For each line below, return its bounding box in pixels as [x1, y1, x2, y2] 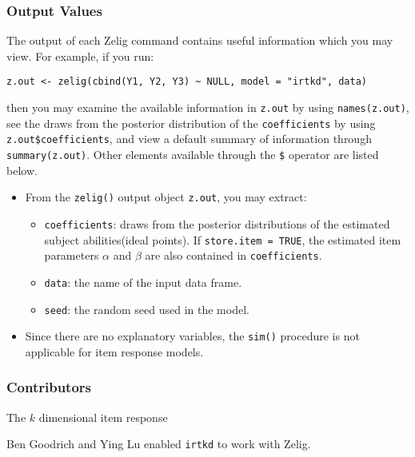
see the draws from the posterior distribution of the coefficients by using [6, 114, 376, 131]
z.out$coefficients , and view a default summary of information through [6, 130, 372, 147]
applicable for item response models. [25, 343, 204, 360]
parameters [44, 247, 99, 264]
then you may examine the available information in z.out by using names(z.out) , [6, 99, 409, 116]
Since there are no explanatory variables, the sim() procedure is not [25, 328, 360, 344]
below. [6, 161, 38, 178]
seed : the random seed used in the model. [44, 300, 249, 317]
